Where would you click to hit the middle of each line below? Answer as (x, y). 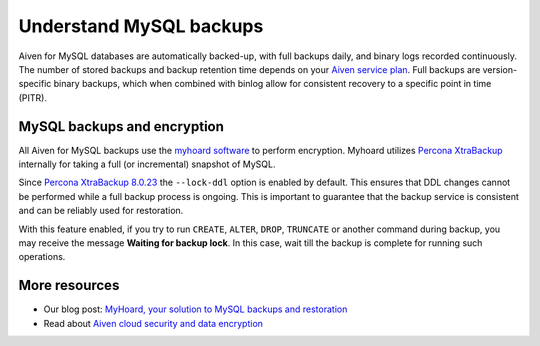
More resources (69, 285)
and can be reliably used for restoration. (101, 211)
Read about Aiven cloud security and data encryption (153, 323)
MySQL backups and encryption (121, 126)
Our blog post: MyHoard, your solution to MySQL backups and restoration (195, 309)
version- (500, 69)
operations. (42, 257)
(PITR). (32, 97)
